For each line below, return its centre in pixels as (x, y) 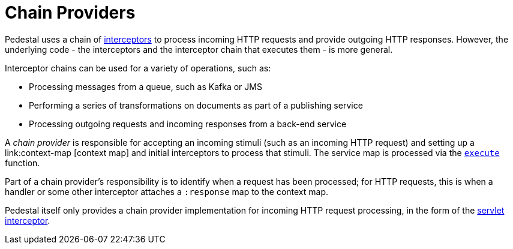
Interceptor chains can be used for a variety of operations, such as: (138, 68)
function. (22, 163)
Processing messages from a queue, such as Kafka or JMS (145, 86)
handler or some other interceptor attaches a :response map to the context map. (167, 191)
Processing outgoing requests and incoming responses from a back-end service (188, 124)
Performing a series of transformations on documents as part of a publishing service (196, 105)
